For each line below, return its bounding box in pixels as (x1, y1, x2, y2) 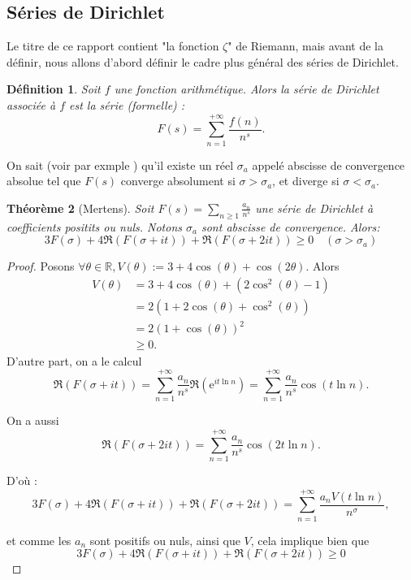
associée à (6, 96, 56, 113)
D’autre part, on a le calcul (6, 352, 142, 369)
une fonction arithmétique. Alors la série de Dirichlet (114, 80, 379, 97)
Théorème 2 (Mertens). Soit (6, 199, 154, 216)
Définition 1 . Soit (6, 80, 101, 97)
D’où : (6, 471, 37, 488)
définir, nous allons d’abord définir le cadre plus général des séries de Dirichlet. (6, 53, 399, 70)
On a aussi (6, 412, 59, 429)
